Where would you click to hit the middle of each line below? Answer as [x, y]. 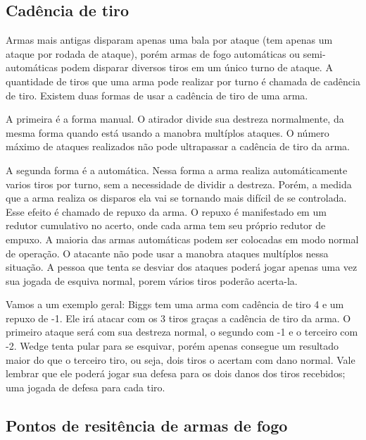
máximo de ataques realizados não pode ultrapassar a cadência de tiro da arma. [178, 146]
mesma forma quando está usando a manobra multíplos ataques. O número [168, 132]
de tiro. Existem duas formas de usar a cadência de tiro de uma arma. [157, 95]
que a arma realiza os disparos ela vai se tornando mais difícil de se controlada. [176, 198]
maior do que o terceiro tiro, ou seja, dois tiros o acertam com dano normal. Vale [181, 359]
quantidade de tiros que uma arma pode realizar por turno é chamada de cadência [183, 81]
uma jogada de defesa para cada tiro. [86, 387]
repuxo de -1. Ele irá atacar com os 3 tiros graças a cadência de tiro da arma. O [178, 318]
